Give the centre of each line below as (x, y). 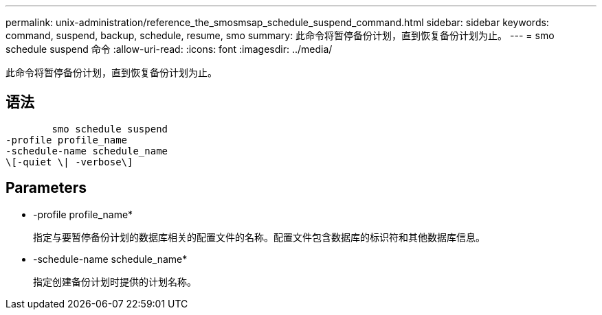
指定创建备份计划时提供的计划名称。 (115, 281)
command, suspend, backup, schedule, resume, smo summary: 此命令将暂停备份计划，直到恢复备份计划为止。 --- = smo (280, 35)
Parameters (46, 188)
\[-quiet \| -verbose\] (69, 162)
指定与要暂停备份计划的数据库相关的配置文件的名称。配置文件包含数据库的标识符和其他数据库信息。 (259, 237)
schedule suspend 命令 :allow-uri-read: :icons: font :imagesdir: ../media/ (169, 49)
